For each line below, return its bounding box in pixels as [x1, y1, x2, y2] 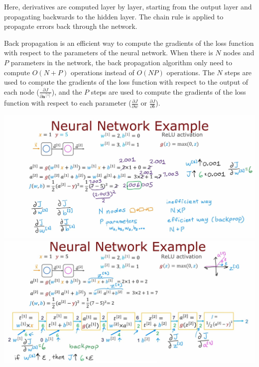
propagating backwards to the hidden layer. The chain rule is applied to [4, 11, 224, 21]
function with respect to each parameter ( [4, 98, 131, 108]
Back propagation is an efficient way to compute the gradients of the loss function [4, 37, 254, 48]
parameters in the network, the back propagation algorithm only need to [10, 57, 233, 67]
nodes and [223, 47, 255, 58]
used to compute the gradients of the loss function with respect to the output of [4, 77, 249, 87]
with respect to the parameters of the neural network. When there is [4, 47, 213, 58]
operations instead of [70, 67, 134, 77]
